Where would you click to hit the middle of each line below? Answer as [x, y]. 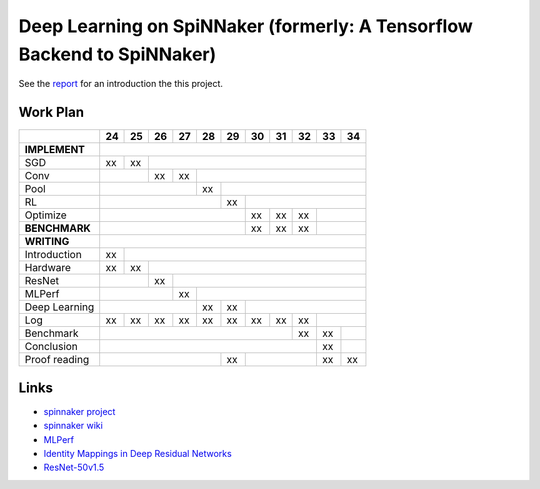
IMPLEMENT [54, 150]
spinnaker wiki [73, 426]
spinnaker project [79, 411]
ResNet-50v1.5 [74, 467]
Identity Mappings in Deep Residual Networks [137, 453]
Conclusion [51, 347]
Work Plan [51, 112]
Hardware [48, 268]
